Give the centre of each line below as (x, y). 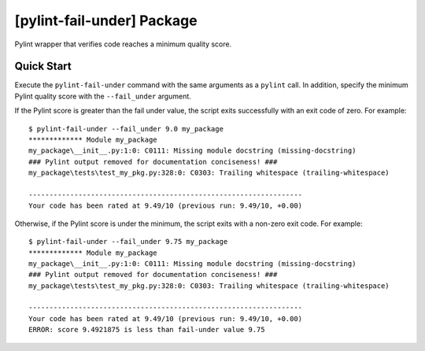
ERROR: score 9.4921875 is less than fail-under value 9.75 (147, 330)
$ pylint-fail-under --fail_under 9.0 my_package (126, 129)
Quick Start (43, 67)
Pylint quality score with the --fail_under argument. (103, 96)
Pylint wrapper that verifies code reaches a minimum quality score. (123, 44)
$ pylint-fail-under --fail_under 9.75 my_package (128, 242)
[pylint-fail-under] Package (106, 20)
